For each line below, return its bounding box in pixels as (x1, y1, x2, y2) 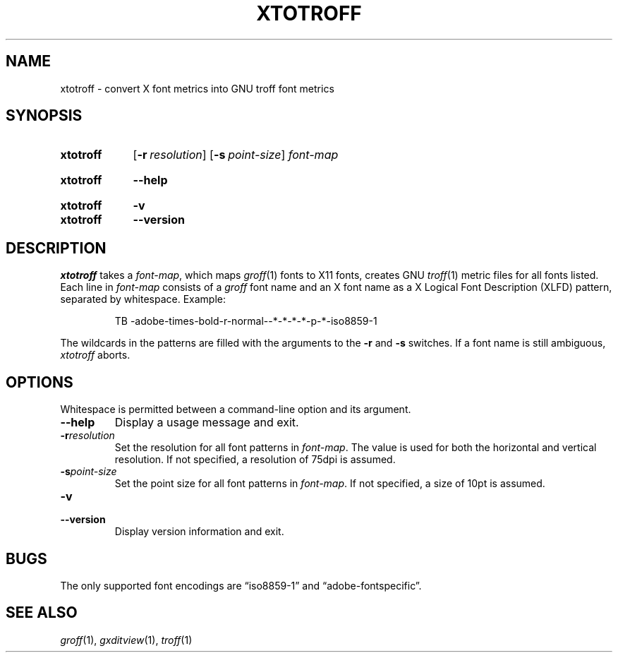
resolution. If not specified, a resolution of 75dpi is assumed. (114, 453, 396, 466)
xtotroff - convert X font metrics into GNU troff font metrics (60, 82, 334, 95)
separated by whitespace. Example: (60, 293, 226, 306)
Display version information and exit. (114, 525, 284, 538)
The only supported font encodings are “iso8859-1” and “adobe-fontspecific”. (60, 579, 422, 592)
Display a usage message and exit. (114, 415, 299, 430)
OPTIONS (6, 373, 73, 391)
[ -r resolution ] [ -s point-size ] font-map (133, 148, 339, 162)
